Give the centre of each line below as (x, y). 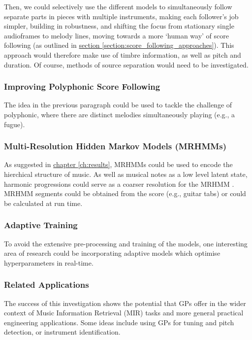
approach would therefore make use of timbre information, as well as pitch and (123, 54)
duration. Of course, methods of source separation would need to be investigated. (126, 64)
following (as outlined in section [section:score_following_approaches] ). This (119, 45)
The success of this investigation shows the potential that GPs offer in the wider (125, 303)
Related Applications (47, 285)
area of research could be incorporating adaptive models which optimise (112, 253)
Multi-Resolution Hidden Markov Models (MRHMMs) (115, 146)
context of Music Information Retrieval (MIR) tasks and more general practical (124, 313)
